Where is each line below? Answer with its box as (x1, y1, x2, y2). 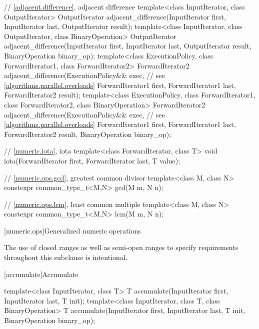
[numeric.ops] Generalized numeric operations (4, 225, 141, 235)
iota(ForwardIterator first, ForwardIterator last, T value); (4, 155, 180, 165)
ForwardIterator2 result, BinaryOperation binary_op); (4, 128, 171, 139)
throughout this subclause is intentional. (4, 252, 127, 262)
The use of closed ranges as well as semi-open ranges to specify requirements (4, 242, 238, 252)
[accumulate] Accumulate (4, 268, 78, 279)
